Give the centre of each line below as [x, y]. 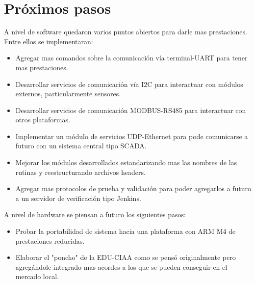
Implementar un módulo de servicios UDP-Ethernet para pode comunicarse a [132, 136]
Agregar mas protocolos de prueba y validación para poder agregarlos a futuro [133, 188]
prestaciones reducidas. [50, 241]
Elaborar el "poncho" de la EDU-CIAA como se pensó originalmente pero [126, 257]
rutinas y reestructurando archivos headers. [80, 172]
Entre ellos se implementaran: [49, 41]
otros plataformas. [43, 120]
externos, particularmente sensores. [68, 94]
